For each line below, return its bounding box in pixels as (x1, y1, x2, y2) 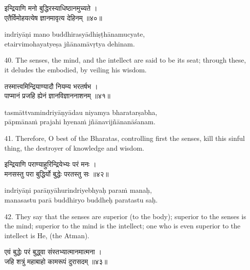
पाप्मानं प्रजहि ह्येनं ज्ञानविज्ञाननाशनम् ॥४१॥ (4, 90, 111, 101)
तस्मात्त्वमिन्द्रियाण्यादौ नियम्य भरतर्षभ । (4, 81, 98, 91)
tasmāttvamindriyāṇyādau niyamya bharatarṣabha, (4, 107, 158, 117)
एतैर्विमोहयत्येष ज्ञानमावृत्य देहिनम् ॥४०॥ (4, 12, 102, 22)
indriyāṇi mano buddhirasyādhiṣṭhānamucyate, (4, 29, 145, 39)
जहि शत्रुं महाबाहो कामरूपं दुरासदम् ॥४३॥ (4, 256, 108, 266)
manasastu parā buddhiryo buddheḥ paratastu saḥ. (4, 194, 158, 204)
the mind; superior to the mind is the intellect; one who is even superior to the (4, 221, 241, 231)
